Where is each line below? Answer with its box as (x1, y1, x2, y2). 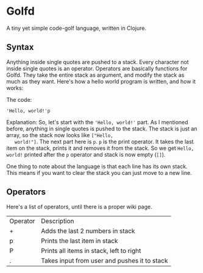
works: (6, 84, 24, 91)
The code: (6, 96, 32, 103)
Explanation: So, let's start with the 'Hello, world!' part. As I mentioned (6, 118, 188, 126)
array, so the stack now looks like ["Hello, (6, 131, 114, 138)
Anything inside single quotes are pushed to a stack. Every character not (6, 58, 189, 65)
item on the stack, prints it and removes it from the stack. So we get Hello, (6, 144, 194, 152)
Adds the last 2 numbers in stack (41, 227, 135, 235)
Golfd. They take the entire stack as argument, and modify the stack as (6, 71, 185, 79)
